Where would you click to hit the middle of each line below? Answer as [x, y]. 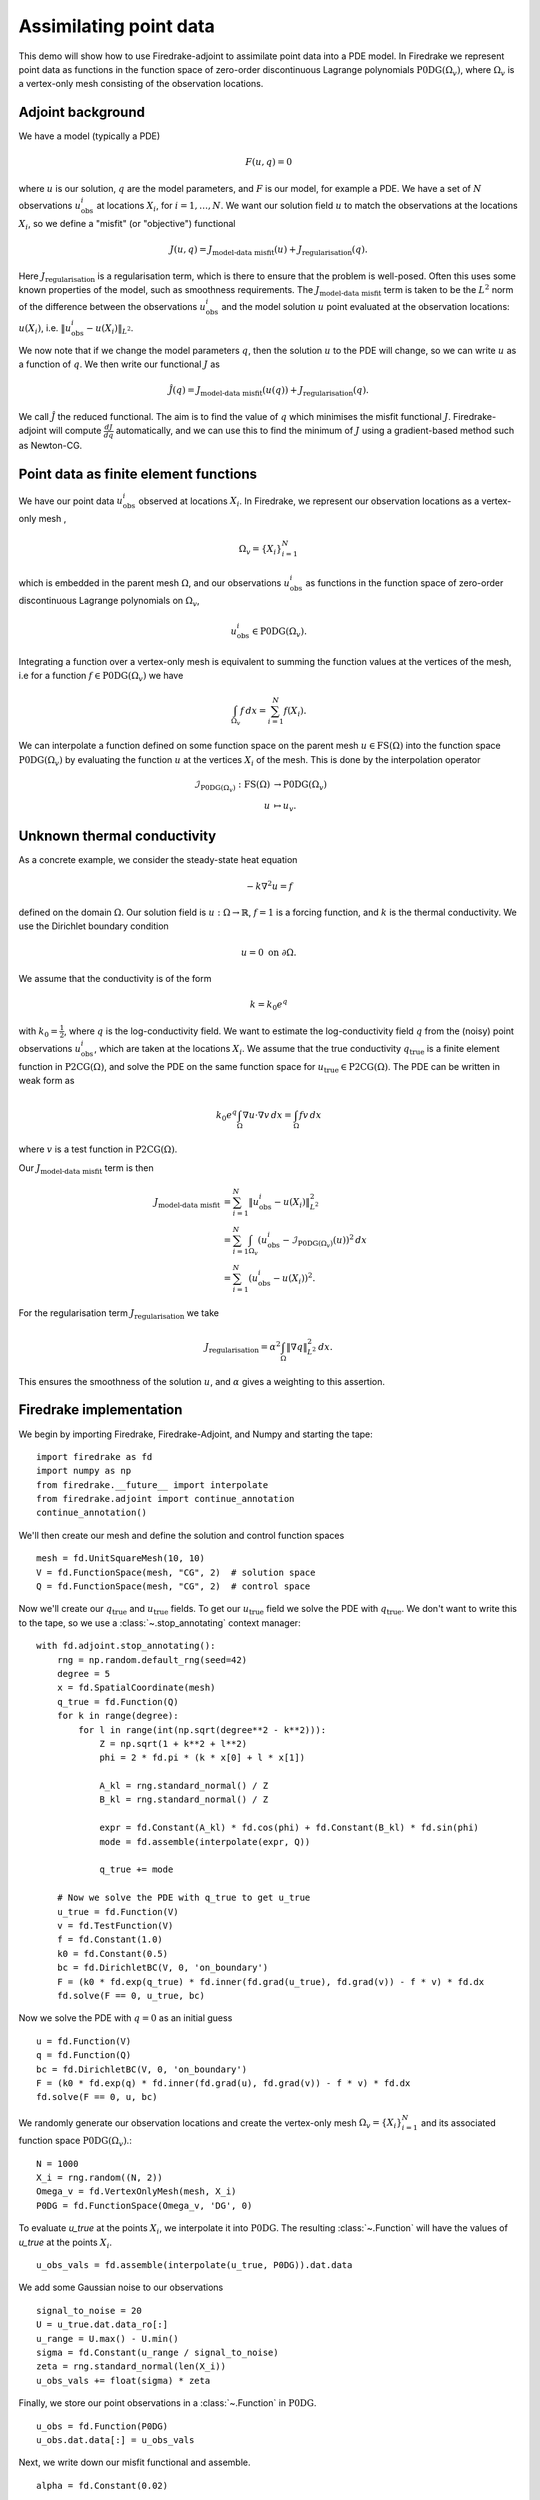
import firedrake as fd [94, 1456]
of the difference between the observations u [112, 307]
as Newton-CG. [50, 445]
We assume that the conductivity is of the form [115, 979]
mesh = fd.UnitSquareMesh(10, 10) [120, 1558]
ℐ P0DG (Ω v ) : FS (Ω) [232, 786]
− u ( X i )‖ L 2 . [110, 328]
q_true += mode [136, 1869]
